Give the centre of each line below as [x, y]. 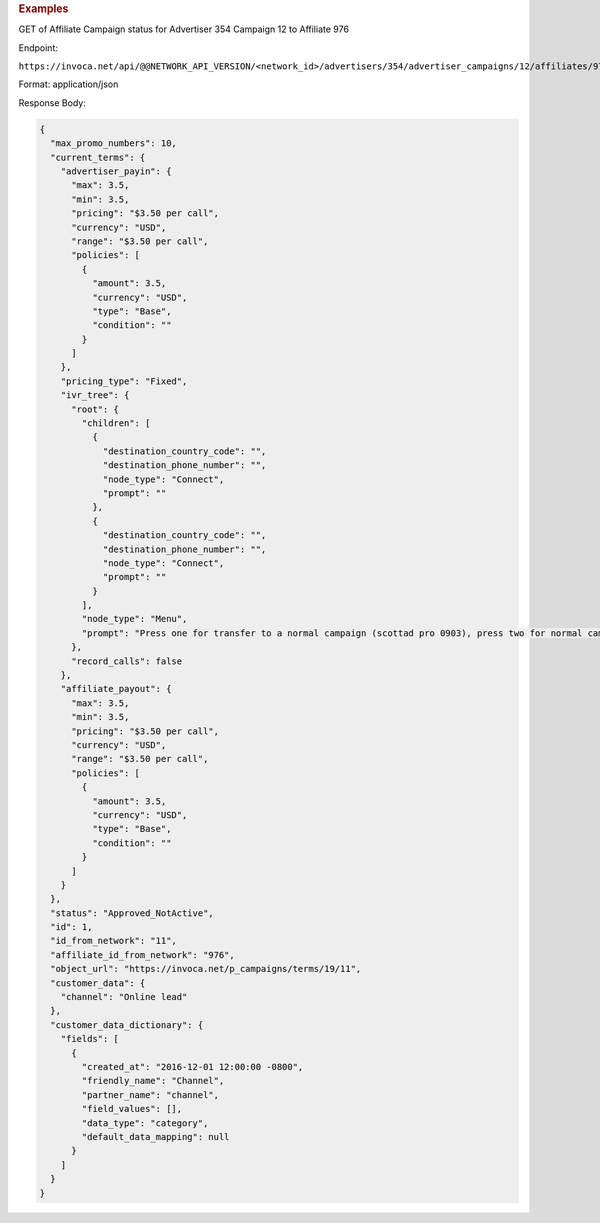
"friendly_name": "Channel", [153, 1081]
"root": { [95, 409]
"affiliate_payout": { [116, 689]
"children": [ [116, 423]
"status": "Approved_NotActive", [132, 913]
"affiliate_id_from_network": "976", [142, 954]
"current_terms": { [98, 157]
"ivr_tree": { [95, 395]
